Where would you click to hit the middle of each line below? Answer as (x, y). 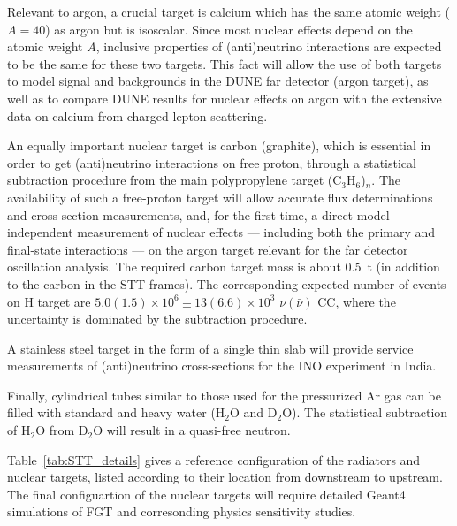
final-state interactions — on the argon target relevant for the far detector (208, 249)
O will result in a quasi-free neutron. (192, 430)
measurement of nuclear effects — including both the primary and (256, 232)
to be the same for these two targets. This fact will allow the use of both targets (225, 63)
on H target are (49, 301)
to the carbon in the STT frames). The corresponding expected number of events (227, 283)
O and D (254, 412)
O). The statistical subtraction (365, 412)
